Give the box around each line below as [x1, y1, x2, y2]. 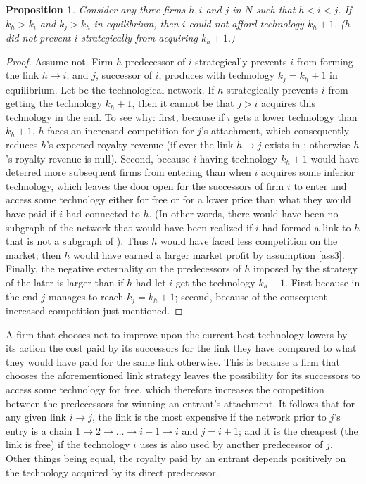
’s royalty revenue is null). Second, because [6, 151, 190, 165]
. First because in [285, 275, 360, 289]
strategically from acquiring [81, 30, 198, 45]
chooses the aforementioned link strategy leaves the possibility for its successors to [6, 368, 360, 383]
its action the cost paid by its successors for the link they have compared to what [6, 340, 357, 355]
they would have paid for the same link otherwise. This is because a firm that [6, 354, 340, 369]
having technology [199, 151, 278, 165]
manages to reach [49, 288, 124, 303]
